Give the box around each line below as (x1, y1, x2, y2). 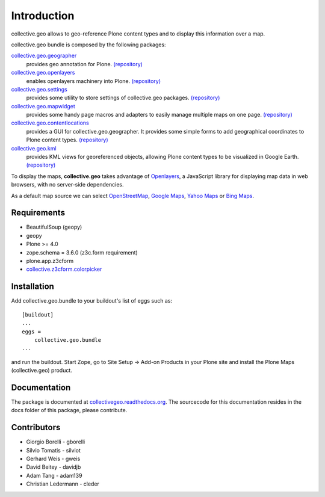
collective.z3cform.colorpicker (26, 265, 102, 273)
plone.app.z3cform (26, 258, 74, 265)
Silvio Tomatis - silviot (26, 446, 81, 454)
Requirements (11, 208, 66, 218)
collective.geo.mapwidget (11, 102, 75, 110)
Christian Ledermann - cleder (26, 480, 99, 487)
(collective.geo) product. (11, 367, 72, 374)
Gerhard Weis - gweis (26, 455, 81, 463)
